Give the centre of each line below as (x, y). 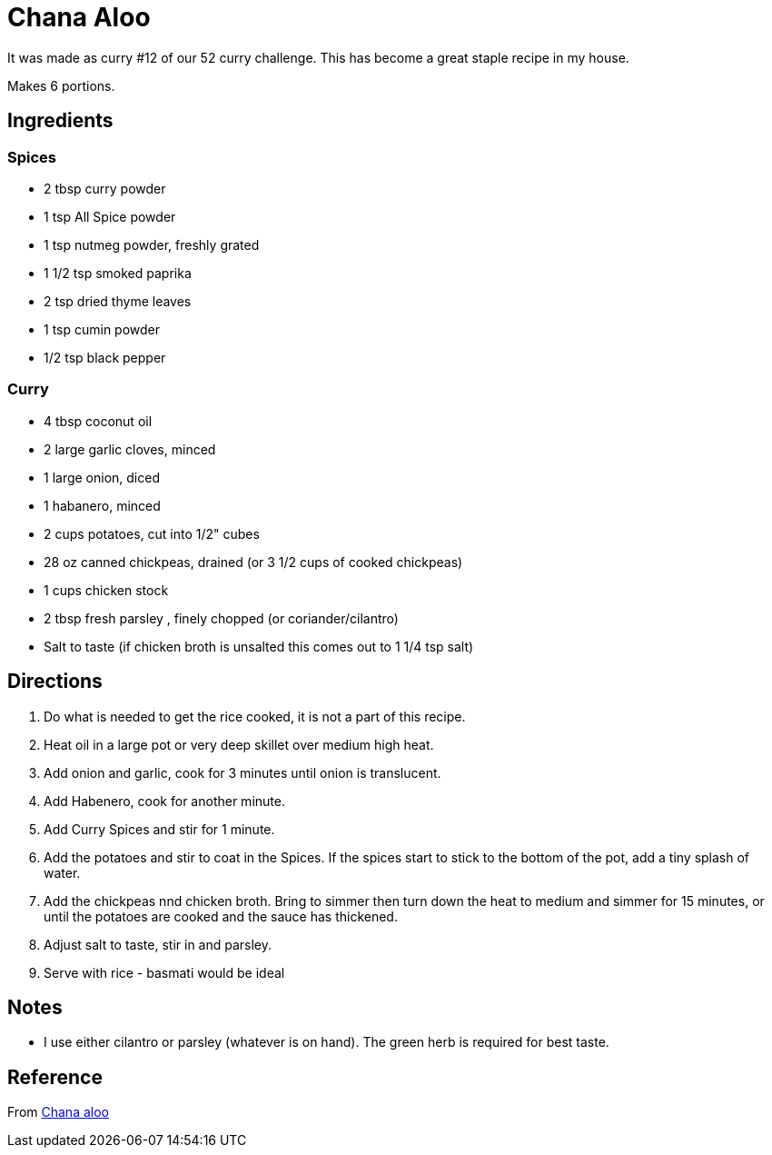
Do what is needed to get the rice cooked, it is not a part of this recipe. (255, 716)
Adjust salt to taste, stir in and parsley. (158, 944)
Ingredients (60, 121)
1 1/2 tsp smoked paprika (118, 273)
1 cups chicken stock (106, 590)
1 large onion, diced (102, 477)
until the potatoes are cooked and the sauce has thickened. (221, 916)
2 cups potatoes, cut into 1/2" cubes (152, 533)
